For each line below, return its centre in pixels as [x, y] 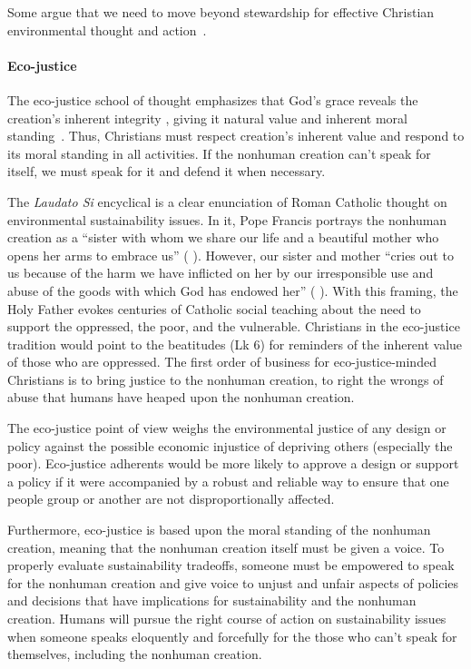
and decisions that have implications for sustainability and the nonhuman [212, 600]
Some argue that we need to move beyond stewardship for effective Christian [221, 12]
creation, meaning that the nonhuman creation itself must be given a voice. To [226, 547]
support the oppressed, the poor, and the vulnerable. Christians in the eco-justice [234, 326]
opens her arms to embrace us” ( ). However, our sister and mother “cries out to [231, 255]
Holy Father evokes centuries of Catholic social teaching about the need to [214, 308]
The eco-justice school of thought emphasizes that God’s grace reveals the [213, 99]
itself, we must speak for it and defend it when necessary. [167, 171]
